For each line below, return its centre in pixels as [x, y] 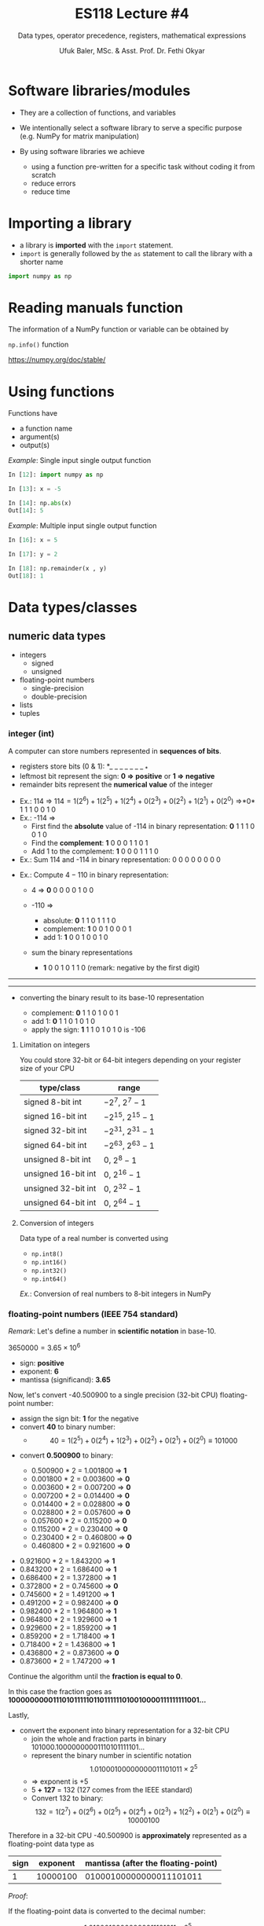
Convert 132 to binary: [67, 1798]
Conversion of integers [57, 1223]
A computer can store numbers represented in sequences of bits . [115, 750]
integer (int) [31, 734]
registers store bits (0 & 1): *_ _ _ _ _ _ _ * [84, 767]
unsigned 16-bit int [60, 1174]
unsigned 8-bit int [57, 1160]
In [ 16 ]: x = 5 [33, 540]
